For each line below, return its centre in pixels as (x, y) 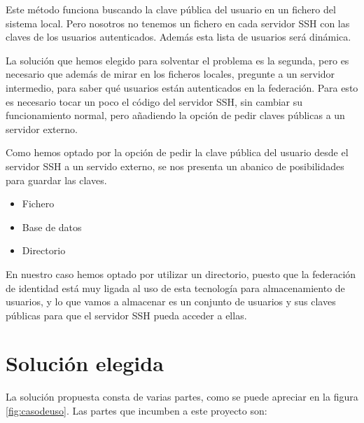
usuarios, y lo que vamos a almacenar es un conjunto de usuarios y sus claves (171, 301)
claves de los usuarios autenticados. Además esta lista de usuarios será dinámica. (178, 37)
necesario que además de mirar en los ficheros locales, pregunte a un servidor (170, 74)
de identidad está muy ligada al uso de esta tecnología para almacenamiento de (175, 287)
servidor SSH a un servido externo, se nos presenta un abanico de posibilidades (175, 166)
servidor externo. (42, 129)
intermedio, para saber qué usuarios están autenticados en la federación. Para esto (182, 87)
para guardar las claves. (56, 180)
